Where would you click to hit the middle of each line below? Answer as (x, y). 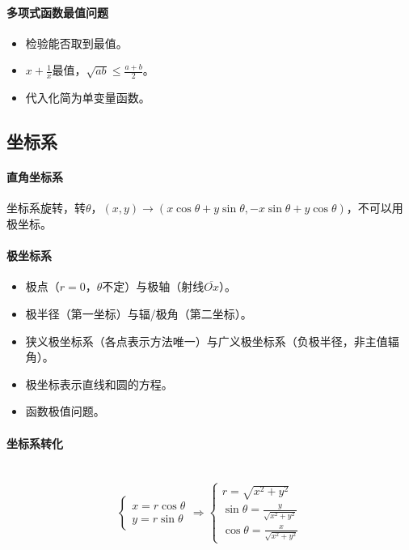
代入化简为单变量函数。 (88, 98)
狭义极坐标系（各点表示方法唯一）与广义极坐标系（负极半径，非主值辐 (212, 341)
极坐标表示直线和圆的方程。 (99, 384)
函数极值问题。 (65, 411)
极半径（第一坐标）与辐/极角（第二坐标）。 (139, 313)
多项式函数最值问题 (57, 12)
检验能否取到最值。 (76, 43)
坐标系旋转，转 (46, 208)
